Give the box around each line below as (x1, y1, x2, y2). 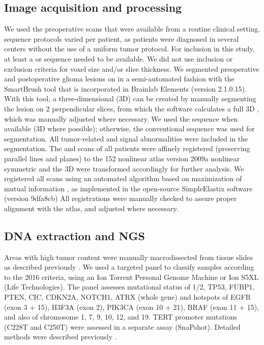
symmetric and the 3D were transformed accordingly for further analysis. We (4, 163, 244, 174)
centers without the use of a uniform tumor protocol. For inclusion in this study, (4, 43, 255, 54)
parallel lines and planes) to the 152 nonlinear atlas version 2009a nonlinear (4, 153, 240, 163)
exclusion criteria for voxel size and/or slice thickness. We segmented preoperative (4, 63, 259, 74)
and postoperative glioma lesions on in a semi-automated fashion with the (4, 73, 234, 84)
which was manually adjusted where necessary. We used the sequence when (4, 113, 238, 124)
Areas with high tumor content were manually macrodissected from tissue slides (4, 251, 253, 262)
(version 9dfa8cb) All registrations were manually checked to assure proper (4, 193, 237, 204)
